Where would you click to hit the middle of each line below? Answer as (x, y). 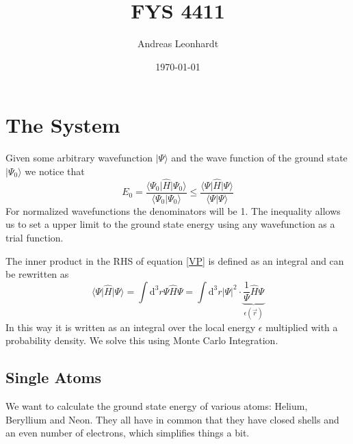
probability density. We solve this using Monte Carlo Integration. (142, 340)
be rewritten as (37, 274)
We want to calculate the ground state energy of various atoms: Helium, (157, 406)
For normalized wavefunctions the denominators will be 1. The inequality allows (173, 210)
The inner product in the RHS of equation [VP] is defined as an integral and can (175, 260)
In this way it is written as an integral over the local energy (131, 327)
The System (63, 125)
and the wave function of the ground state (259, 158)
